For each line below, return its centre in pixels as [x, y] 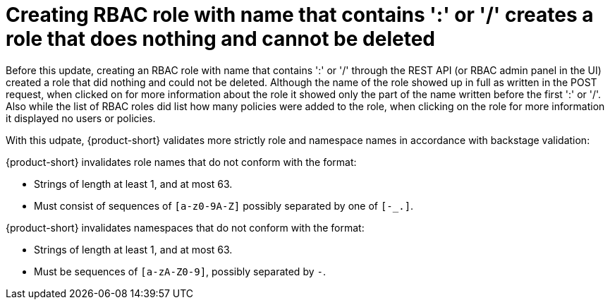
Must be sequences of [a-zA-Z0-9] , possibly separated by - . [180, 271]
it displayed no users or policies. [81, 118]
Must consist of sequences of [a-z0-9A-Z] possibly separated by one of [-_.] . [224, 205]
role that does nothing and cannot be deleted [220, 39]
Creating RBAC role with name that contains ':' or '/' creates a [300, 15]
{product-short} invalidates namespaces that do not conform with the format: [185, 227]
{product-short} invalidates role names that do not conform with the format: [181, 162]
